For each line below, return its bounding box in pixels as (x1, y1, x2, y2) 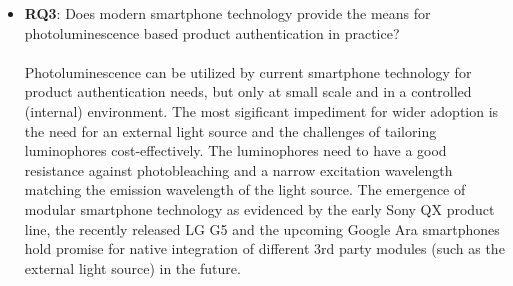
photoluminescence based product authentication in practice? (24, 22, 400, 43)
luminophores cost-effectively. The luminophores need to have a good (24, 140, 447, 161)
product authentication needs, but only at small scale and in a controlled (24, 81, 472, 102)
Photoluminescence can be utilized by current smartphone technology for (24, 61, 472, 82)
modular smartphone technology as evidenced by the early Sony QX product (24, 198, 495, 219)
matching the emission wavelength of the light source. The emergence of (24, 179, 466, 200)
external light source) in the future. (24, 257, 241, 278)
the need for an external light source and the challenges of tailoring (24, 120, 437, 141)
